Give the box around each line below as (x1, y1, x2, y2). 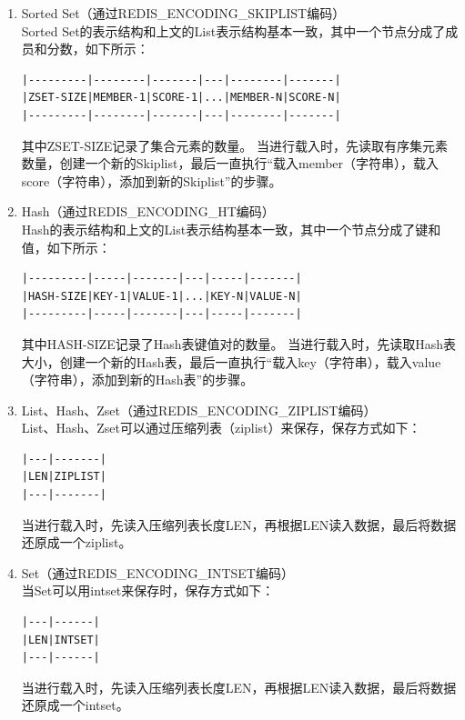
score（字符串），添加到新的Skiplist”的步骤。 (21, 171, 282, 190)
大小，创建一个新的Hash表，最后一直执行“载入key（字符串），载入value (21, 352, 441, 371)
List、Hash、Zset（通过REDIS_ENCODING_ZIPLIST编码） (21, 400, 377, 419)
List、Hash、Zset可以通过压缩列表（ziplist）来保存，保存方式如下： (21, 418, 421, 437)
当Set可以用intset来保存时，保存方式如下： (21, 581, 275, 600)
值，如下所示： (21, 237, 111, 256)
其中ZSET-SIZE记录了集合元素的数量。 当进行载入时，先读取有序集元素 (21, 135, 449, 155)
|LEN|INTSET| (21, 633, 100, 646)
